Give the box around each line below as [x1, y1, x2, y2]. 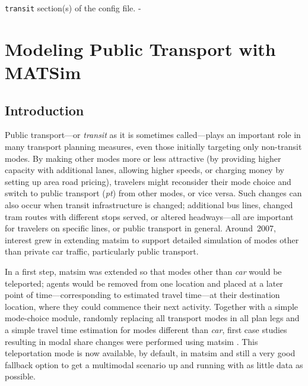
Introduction [5, 101, 84, 119]
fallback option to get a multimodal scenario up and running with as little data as [5, 358, 303, 371]
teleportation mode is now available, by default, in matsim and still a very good [5, 347, 296, 359]
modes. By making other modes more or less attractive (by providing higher [5, 152, 281, 164]
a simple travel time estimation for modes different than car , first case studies [5, 323, 287, 335]
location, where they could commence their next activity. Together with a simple [5, 300, 299, 312]
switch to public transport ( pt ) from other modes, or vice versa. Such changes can [5, 187, 302, 199]
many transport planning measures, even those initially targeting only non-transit [5, 140, 302, 153]
